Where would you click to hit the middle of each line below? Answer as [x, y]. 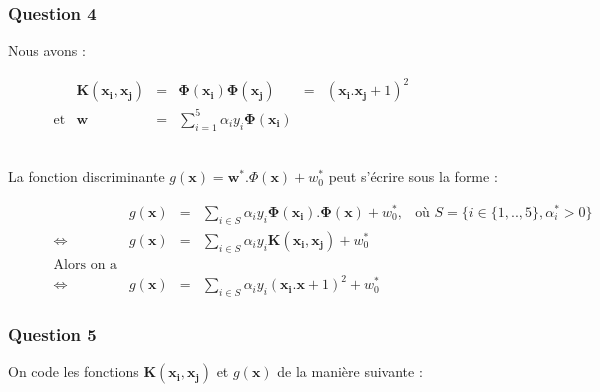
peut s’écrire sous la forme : [413, 176]
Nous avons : [47, 50]
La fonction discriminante [86, 176]
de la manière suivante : [350, 371]
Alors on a [85, 264]
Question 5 [52, 333]
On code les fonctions [73, 371]
